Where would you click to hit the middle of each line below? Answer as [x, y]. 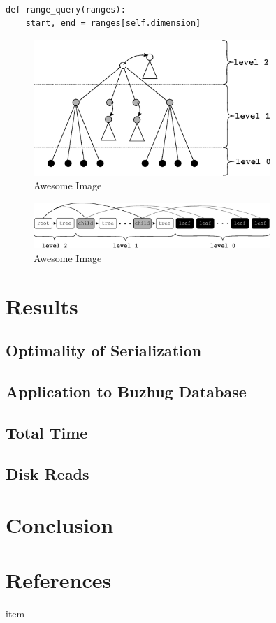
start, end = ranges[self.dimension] [113, 23]
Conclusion [60, 525]
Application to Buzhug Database [126, 391]
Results [42, 306]
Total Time [47, 432]
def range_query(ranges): [66, 9]
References [59, 579]
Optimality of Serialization [104, 350]
